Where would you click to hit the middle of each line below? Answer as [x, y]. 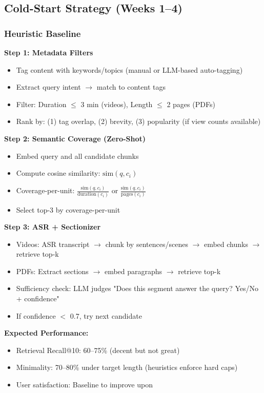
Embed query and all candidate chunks [77, 156]
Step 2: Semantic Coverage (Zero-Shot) [75, 138]
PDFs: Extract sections [52, 271]
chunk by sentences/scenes [147, 244]
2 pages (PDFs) [191, 104]
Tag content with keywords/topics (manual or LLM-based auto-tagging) [129, 69]
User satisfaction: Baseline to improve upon [84, 385]
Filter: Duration [41, 104]
